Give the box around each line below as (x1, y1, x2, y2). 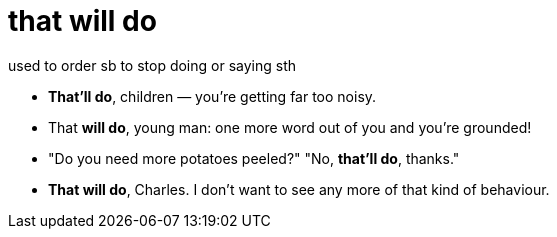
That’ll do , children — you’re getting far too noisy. (48, 87, 377, 105)
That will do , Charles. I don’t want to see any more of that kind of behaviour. (48, 180, 550, 198)
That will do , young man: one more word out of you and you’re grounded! (48, 118, 532, 136)
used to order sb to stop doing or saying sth (8, 56, 297, 74)
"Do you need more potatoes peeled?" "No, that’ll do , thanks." (48, 149, 460, 167)
